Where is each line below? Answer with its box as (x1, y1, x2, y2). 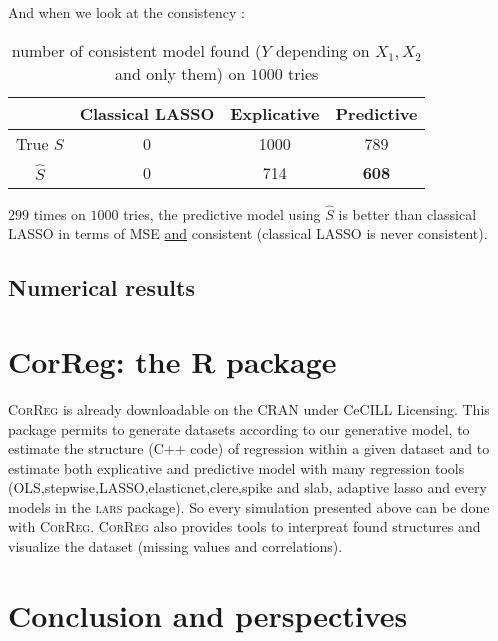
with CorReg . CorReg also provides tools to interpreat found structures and (8, 516, 481, 537)
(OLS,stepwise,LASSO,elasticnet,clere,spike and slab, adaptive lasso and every (8, 477, 487, 498)
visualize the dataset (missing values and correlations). (8, 536, 343, 557)
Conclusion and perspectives (8, 594, 408, 635)
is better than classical (338, 203, 477, 224)
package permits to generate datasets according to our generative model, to (8, 418, 470, 439)
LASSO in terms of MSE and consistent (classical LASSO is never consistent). (8, 223, 488, 244)
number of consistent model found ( (11, 38, 262, 62)
